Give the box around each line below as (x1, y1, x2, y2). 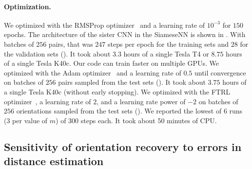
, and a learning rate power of (97, 96, 186, 106)
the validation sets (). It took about (4, 48, 111, 58)
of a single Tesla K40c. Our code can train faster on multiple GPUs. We (4, 58, 219, 68)
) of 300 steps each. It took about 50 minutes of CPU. (56, 115, 217, 125)
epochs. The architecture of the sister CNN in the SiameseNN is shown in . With (4, 29, 246, 39)
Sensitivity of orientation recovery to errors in (4, 139, 242, 154)
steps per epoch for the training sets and (107, 38, 229, 49)
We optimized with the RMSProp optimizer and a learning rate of (4, 19, 205, 30)
